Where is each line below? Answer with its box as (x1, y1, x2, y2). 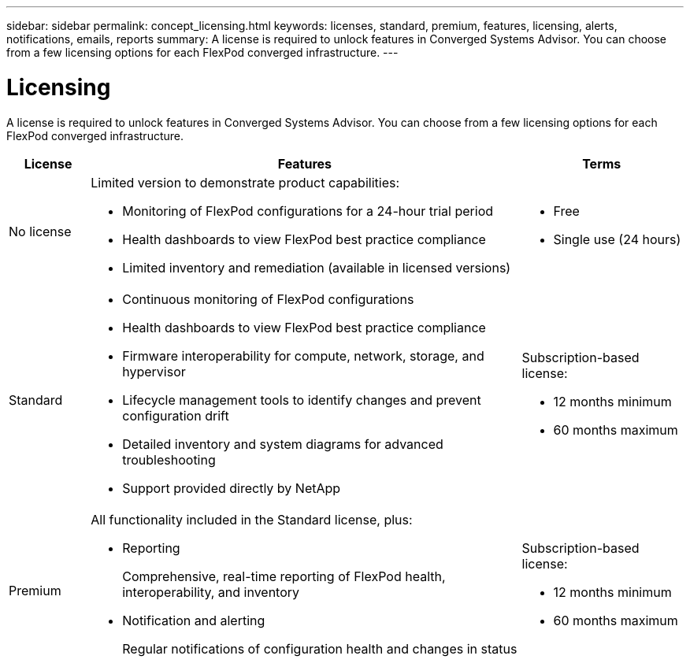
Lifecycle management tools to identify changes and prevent (122, 391, 481, 408)
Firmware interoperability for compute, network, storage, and (122, 347, 484, 364)
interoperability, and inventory (122, 583, 300, 600)
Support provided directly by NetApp (122, 480, 341, 496)
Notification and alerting (122, 612, 265, 628)
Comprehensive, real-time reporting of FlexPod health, (122, 568, 446, 584)
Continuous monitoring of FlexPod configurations (122, 291, 414, 307)
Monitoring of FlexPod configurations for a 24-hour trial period (122, 202, 494, 219)
